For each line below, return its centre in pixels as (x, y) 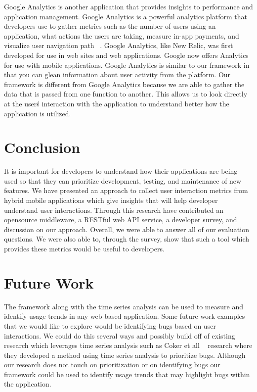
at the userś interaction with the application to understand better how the (117, 103)
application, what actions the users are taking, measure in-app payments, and (122, 35)
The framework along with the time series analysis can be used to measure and (124, 306)
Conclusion (42, 147)
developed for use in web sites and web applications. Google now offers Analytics (126, 55)
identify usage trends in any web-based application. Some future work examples (125, 316)
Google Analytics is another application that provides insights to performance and (128, 6)
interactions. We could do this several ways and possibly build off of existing (120, 335)
